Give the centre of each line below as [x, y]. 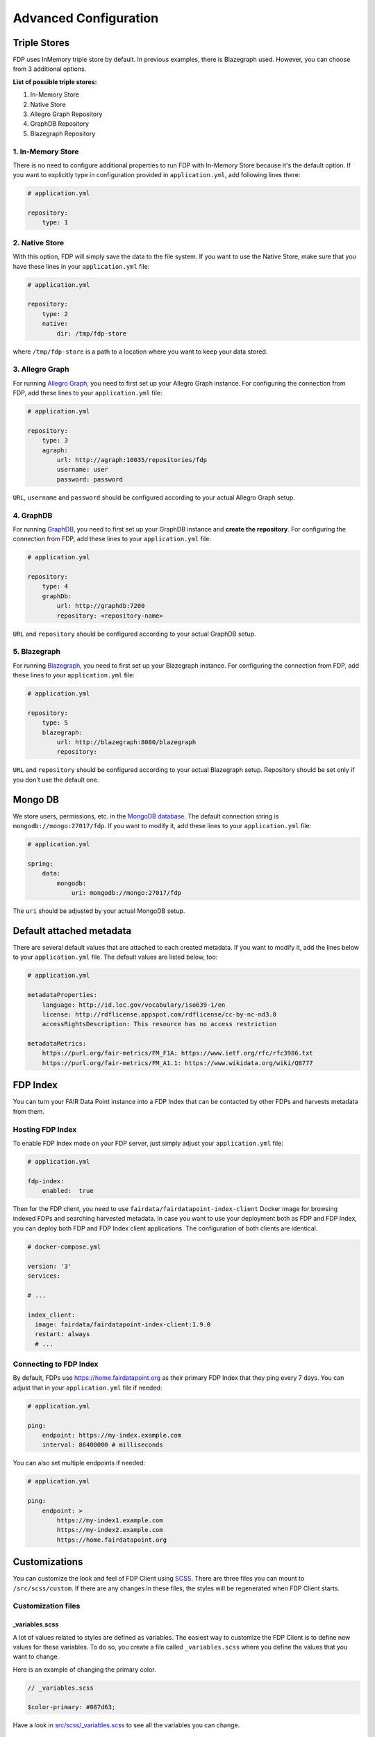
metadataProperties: [62, 995]
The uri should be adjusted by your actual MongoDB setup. [99, 911]
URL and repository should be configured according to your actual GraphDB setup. [134, 634]
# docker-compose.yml [64, 1246]
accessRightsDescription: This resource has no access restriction [159, 1024]
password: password [90, 479]
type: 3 [55, 441]
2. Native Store [39, 242]
